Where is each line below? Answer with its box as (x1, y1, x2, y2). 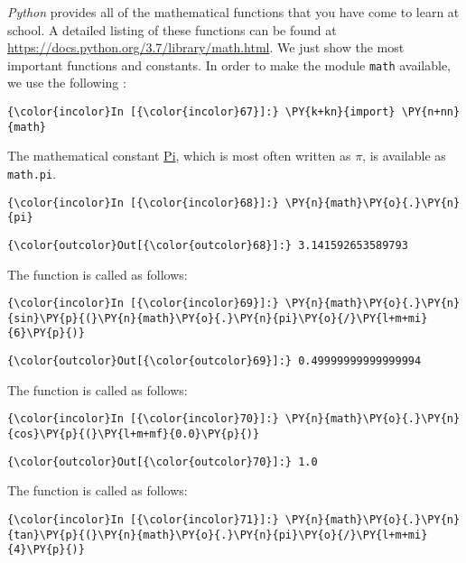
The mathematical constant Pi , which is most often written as (7, 146, 351, 165)
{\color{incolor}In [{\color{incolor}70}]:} (7, 412, 279, 426)
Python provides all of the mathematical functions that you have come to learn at (7, 3, 460, 21)
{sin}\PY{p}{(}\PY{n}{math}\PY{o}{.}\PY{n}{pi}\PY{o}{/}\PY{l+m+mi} (7, 311, 428, 325)
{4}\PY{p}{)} (7, 543, 85, 557)
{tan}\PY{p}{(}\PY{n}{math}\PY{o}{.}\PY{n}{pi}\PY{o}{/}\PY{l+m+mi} (7, 528, 428, 541)
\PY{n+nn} (401, 106, 461, 119)
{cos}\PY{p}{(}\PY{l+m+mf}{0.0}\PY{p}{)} (7, 428, 260, 441)
